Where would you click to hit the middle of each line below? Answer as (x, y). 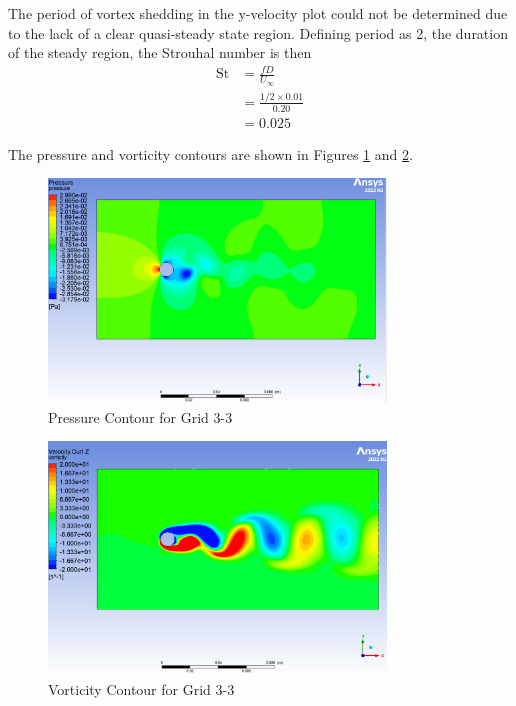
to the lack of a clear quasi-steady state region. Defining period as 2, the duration (258, 32)
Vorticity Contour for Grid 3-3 (141, 688)
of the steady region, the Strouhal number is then (160, 52)
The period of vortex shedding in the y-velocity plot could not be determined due (258, 13)
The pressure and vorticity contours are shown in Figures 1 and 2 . (210, 153)
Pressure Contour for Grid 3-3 (140, 416)
